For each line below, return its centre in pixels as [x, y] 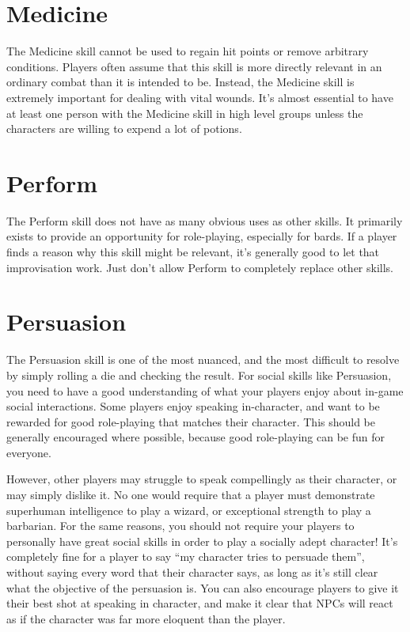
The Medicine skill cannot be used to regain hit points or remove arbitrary [188, 51]
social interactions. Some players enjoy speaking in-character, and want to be [193, 406]
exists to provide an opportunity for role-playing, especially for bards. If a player [202, 236]
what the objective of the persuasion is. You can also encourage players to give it [203, 587]
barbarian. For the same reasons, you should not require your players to [180, 526]
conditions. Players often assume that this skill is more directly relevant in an [194, 66]
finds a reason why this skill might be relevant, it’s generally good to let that [193, 252]
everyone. [29, 452]
